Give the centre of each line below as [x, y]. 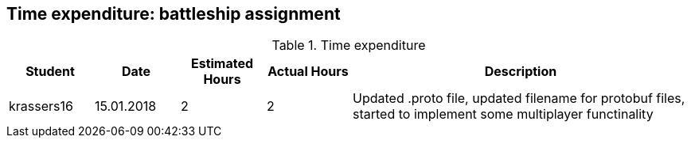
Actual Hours [308, 72]
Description [521, 72]
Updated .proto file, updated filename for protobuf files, [519, 99]
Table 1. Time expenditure [349, 45]
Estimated [222, 64]
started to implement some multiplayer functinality [503, 114]
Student [50, 72]
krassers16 [41, 106]
